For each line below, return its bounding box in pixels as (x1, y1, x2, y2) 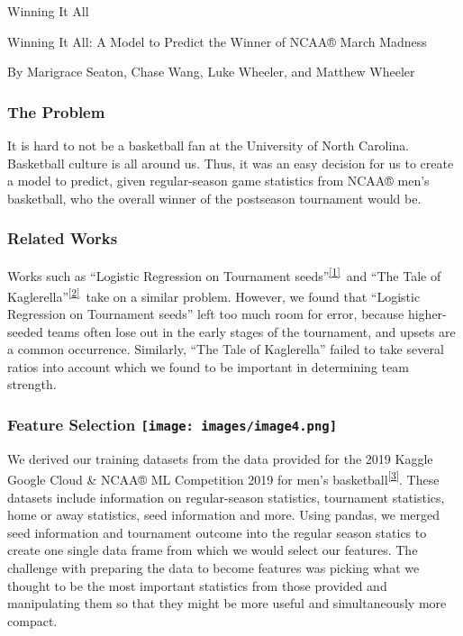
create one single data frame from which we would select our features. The (7, 541, 418, 559)
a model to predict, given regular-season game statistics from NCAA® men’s (7, 171, 430, 190)
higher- (407, 304, 447, 323)
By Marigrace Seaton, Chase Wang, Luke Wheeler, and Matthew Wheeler (7, 62, 415, 81)
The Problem (7, 100, 105, 123)
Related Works (7, 227, 118, 250)
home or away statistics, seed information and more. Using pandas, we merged (7, 505, 440, 524)
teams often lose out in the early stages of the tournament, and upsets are (47, 322, 456, 341)
